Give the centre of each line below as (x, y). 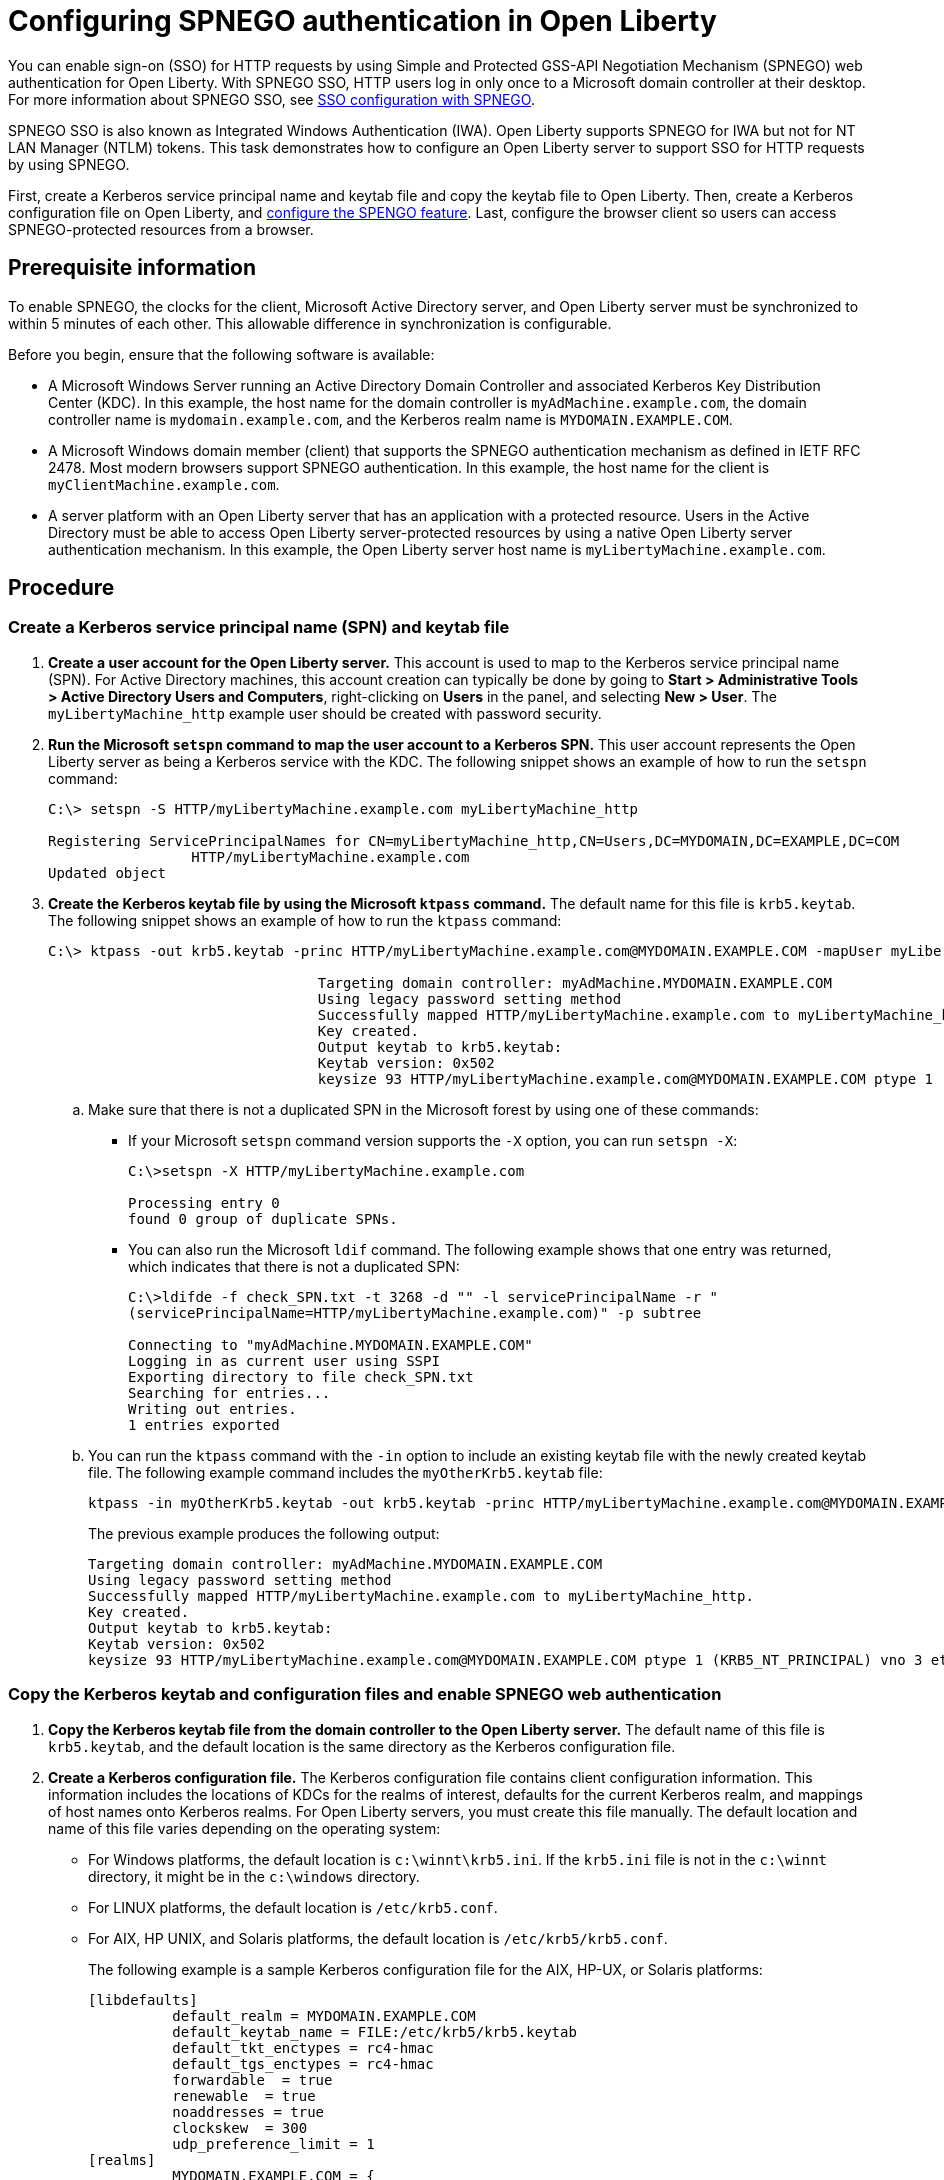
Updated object (107, 872)
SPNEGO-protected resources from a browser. (161, 229)
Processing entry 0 (204, 1202)
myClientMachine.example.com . (164, 484)
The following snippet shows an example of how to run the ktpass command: (305, 920)
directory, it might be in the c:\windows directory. (254, 1876)
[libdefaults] (143, 1999)
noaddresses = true (248, 2111)
